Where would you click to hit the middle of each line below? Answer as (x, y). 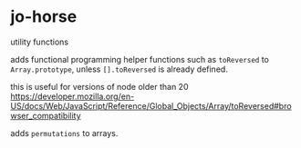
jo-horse (44, 17)
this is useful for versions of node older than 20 (99, 86)
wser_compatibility (46, 115)
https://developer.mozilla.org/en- (73, 96)
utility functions (40, 42)
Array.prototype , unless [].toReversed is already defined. (119, 69)
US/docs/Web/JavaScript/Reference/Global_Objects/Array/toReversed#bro (151, 105)
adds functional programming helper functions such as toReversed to (140, 59)
